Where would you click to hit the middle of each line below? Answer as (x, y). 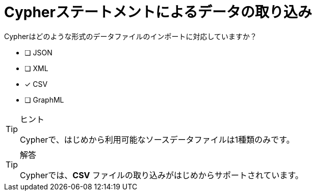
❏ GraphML (44, 100)
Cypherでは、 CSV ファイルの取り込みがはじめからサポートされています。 (162, 175)
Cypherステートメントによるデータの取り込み (158, 12)
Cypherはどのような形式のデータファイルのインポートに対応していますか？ (130, 36)
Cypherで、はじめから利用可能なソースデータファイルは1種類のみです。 (157, 139)
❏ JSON (38, 52)
